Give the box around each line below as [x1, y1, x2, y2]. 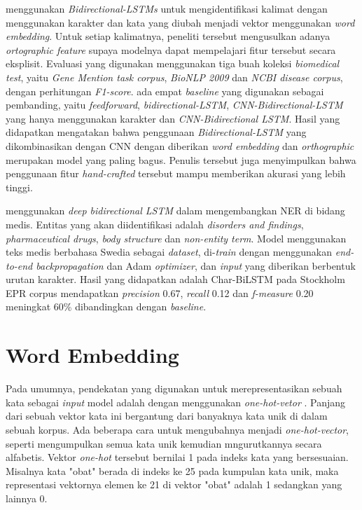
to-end [6, 258, 33, 273]
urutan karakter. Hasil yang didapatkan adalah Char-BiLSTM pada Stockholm [6, 272, 345, 287]
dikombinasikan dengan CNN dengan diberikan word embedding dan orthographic [6, 138, 354, 153]
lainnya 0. [6, 490, 48, 505]
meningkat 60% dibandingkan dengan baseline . [6, 299, 207, 314]
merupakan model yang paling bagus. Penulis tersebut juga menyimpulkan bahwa [6, 152, 356, 167]
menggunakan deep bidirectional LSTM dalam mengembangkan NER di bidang [6, 203, 345, 218]
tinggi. [6, 179, 33, 194]
